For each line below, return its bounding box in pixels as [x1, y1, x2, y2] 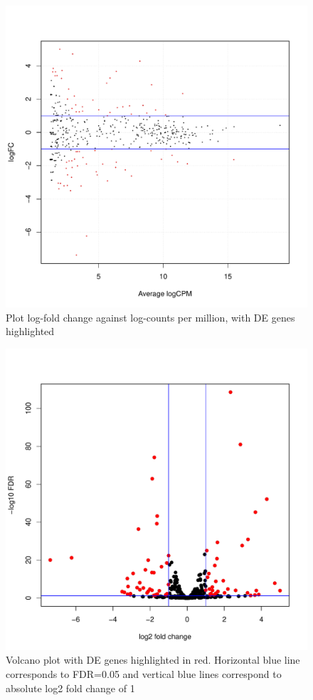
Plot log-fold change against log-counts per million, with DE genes [6, 309, 295, 324]
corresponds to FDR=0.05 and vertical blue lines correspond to [6, 666, 282, 681]
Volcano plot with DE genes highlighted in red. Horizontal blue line [6, 652, 300, 667]
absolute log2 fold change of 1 [6, 680, 135, 695]
